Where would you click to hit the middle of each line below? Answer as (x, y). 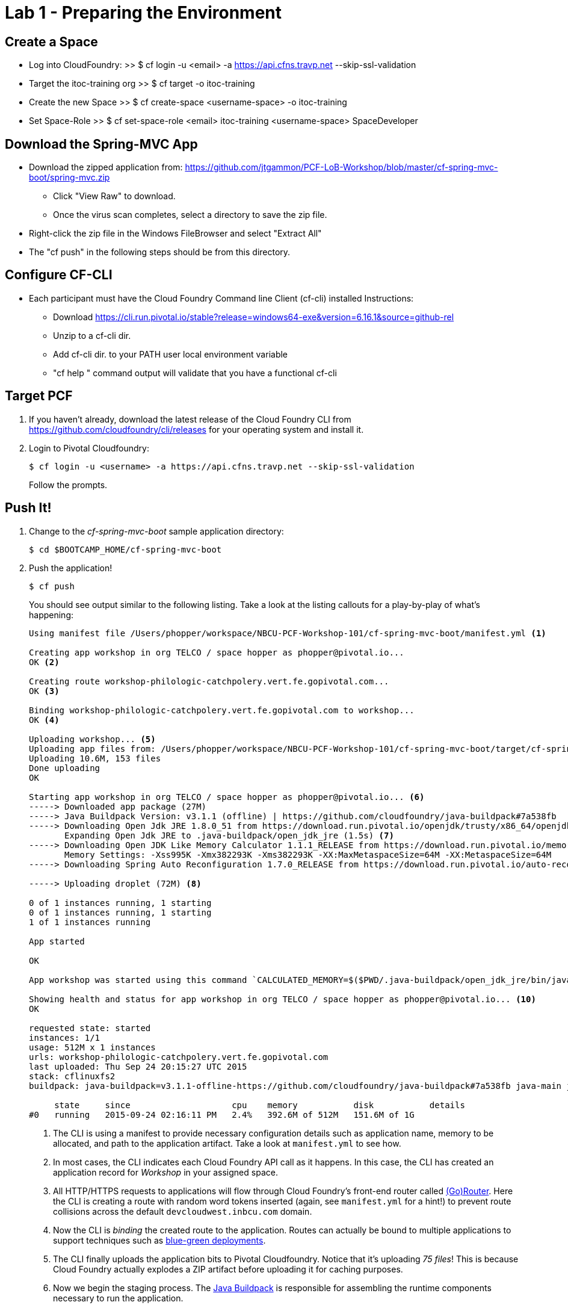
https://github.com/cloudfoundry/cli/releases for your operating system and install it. (196, 429)
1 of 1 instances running (90, 922)
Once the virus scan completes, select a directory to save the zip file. (190, 215)
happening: (51, 615)
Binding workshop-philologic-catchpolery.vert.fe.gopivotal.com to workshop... (222, 710)
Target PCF (39, 396)
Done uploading (65, 768)
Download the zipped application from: (106, 167)
